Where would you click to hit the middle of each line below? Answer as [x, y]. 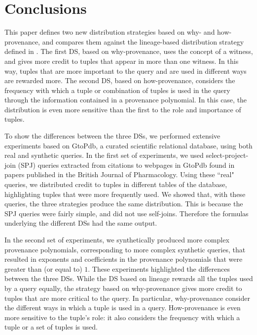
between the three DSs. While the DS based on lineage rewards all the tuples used [129, 278]
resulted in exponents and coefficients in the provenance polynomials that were [124, 259]
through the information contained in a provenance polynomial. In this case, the [126, 100]
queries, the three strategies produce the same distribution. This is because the [124, 204]
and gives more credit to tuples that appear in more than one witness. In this [122, 61]
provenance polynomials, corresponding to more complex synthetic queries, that [125, 249]
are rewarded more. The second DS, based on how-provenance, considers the [120, 80]
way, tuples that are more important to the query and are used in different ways [126, 71]
